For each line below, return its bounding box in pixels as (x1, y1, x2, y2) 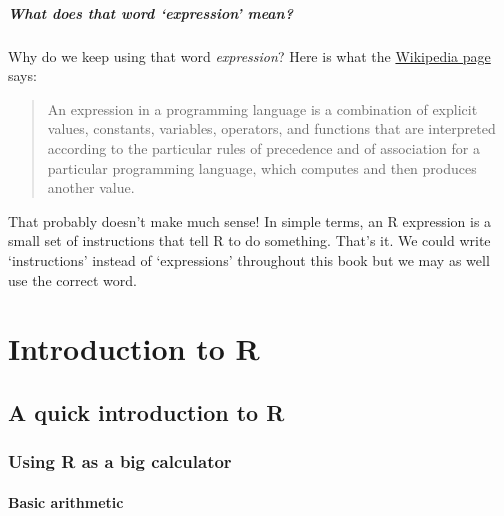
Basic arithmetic (8, 491, 124, 512)
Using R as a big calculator (8, 449, 232, 474)
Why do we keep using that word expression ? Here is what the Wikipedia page (8, 45, 491, 66)
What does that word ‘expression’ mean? (8, 2, 293, 23)
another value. (47, 177, 135, 198)
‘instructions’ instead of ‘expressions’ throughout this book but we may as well (8, 249, 490, 270)
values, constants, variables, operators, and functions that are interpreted (47, 118, 496, 139)
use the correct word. (8, 269, 137, 290)
